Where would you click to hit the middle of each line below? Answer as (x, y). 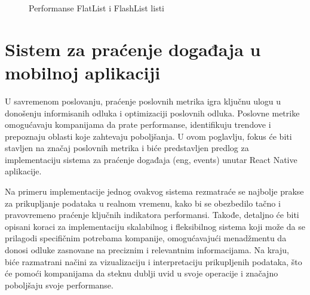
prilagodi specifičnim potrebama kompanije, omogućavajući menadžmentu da (146, 238)
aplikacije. (23, 171)
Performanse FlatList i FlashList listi (96, 8)
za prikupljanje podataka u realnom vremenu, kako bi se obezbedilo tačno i (143, 203)
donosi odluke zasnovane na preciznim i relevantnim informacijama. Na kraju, (147, 250)
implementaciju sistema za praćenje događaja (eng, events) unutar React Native (151, 159)
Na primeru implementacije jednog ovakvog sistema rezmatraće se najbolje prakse (154, 191)
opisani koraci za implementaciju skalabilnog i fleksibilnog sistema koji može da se (155, 226)
